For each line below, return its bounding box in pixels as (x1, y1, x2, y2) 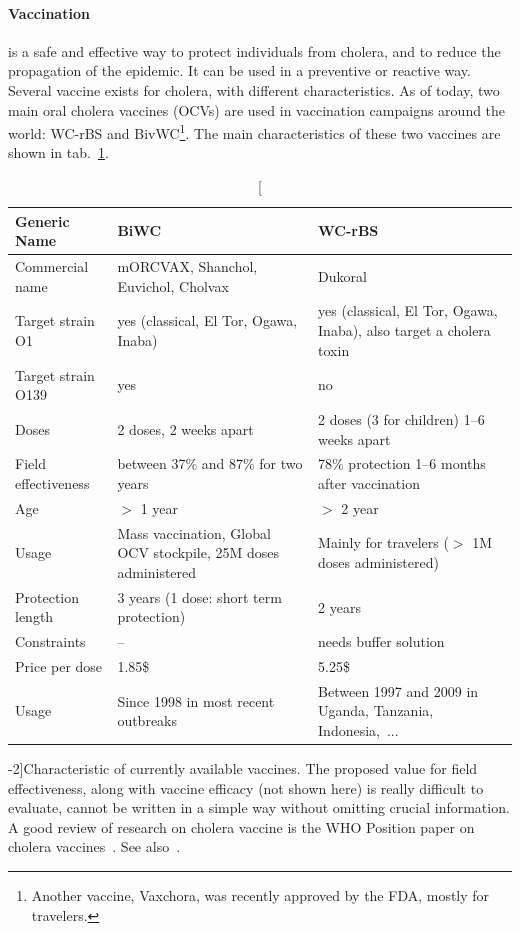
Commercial (15, 256, 89, 277)
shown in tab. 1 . (8, 142, 109, 163)
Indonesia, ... (318, 720, 399, 741)
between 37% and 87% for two (117, 453, 303, 474)
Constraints (15, 631, 86, 652)
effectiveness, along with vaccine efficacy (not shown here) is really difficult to (8, 777, 484, 798)
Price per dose (15, 655, 103, 676)
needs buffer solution (318, 631, 445, 652)
